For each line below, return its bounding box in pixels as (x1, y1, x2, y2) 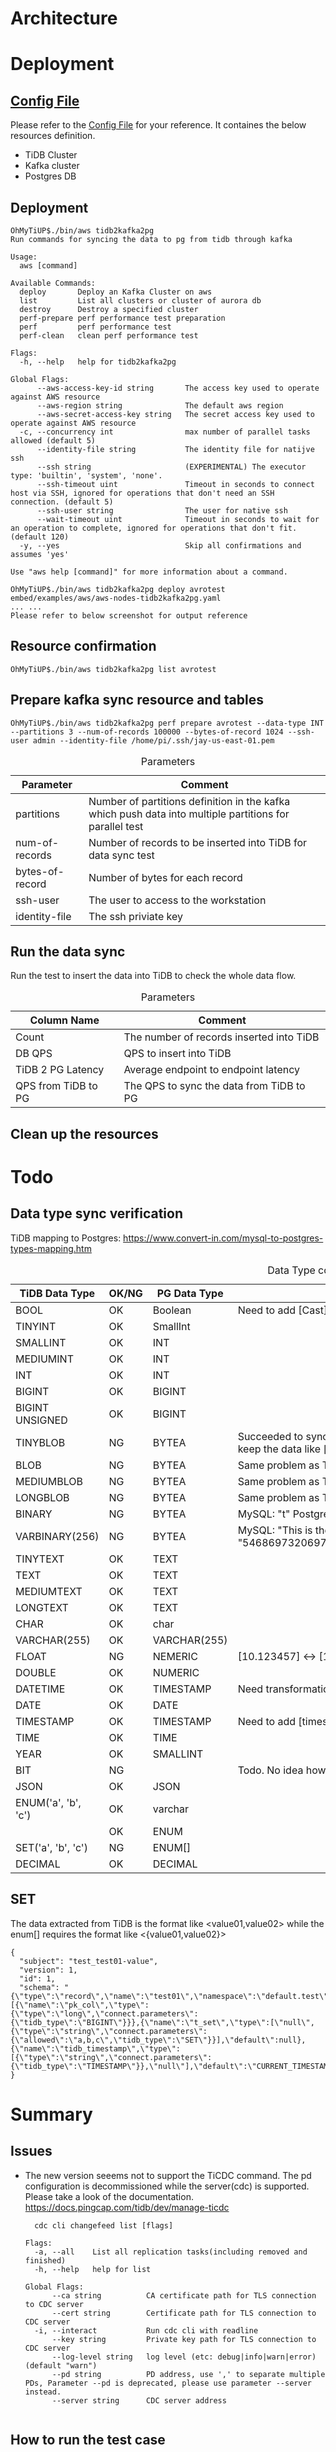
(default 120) (10, 532, 70, 542)
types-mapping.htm (10, 1242, 92, 1254)
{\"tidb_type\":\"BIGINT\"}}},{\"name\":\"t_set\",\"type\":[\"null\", (10, 2017, 315, 2027)
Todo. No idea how (237, 1763, 327, 1777)
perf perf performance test (19, 322, 172, 332)
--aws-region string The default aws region (36, 401, 284, 411)
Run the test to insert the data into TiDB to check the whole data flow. (10, 970, 297, 982)
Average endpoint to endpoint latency (123, 1063, 300, 1077)
